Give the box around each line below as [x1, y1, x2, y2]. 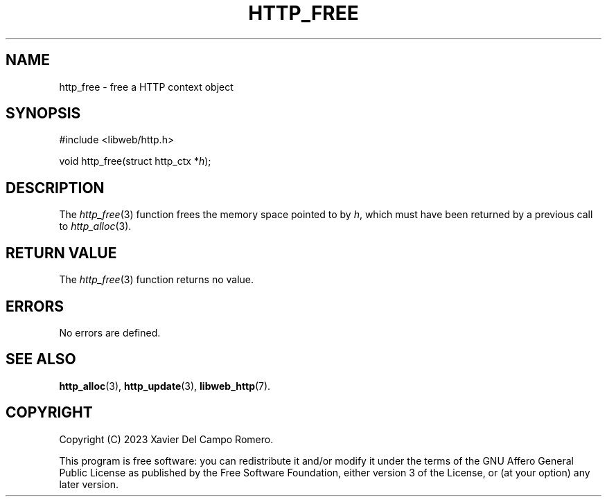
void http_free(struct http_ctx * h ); [59, 155, 211, 168]
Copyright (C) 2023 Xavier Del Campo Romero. [59, 433, 274, 445]
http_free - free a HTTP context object [59, 80, 234, 93]
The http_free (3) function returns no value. [59, 274, 254, 286]
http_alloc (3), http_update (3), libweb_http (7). [59, 379, 271, 392]
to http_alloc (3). [59, 220, 132, 233]
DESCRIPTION [6, 179, 105, 197]
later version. [59, 478, 118, 490]
